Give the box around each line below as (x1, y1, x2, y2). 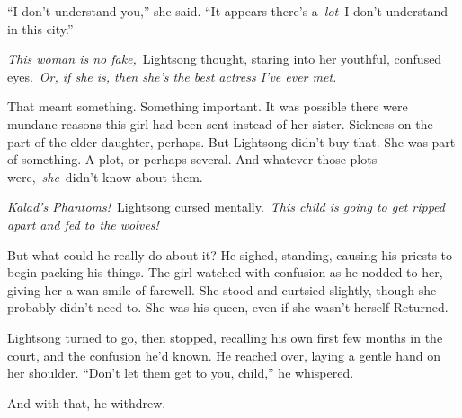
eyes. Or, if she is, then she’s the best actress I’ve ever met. (7, 66, 337, 85)
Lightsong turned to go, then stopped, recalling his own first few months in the (7, 327, 443, 346)
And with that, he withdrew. (7, 393, 166, 412)
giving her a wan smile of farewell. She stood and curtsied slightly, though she (7, 280, 437, 299)
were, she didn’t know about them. (7, 167, 203, 186)
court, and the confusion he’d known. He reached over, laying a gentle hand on (7, 345, 441, 364)
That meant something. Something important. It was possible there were (7, 97, 408, 116)
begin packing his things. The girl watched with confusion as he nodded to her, (7, 263, 443, 282)
